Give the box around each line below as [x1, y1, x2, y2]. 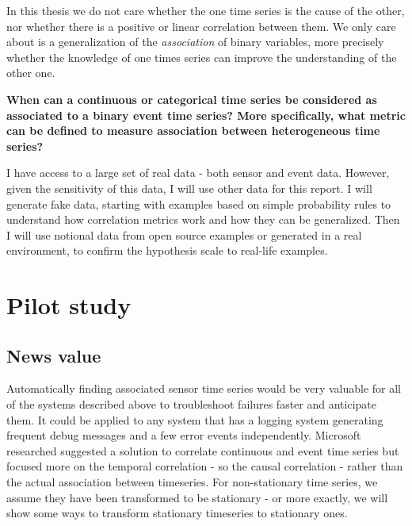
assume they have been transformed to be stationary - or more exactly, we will [6, 489, 388, 505]
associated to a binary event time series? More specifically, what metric [6, 106, 406, 123]
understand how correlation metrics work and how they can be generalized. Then [6, 211, 400, 228]
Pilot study [6, 289, 132, 321]
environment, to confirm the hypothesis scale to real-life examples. [6, 242, 328, 259]
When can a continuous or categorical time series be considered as [6, 90, 377, 107]
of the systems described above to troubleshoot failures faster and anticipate [6, 396, 376, 413]
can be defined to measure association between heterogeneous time [6, 122, 380, 139]
